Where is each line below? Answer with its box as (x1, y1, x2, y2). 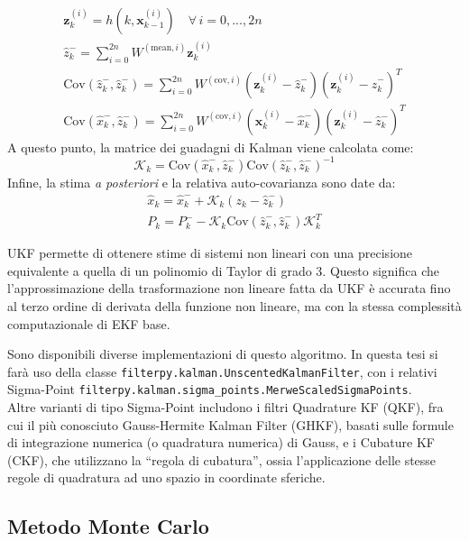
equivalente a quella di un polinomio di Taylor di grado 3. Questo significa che (7, 261, 439, 280)
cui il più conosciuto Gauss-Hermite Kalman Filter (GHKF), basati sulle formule (7, 415, 454, 434)
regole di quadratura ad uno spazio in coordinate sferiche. (7, 468, 326, 487)
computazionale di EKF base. (7, 314, 170, 333)
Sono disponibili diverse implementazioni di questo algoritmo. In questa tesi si (7, 344, 438, 363)
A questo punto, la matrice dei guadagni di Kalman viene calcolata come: (7, 137, 414, 156)
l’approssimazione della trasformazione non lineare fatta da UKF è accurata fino (7, 279, 451, 298)
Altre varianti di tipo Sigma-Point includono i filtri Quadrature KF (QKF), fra (7, 398, 444, 417)
